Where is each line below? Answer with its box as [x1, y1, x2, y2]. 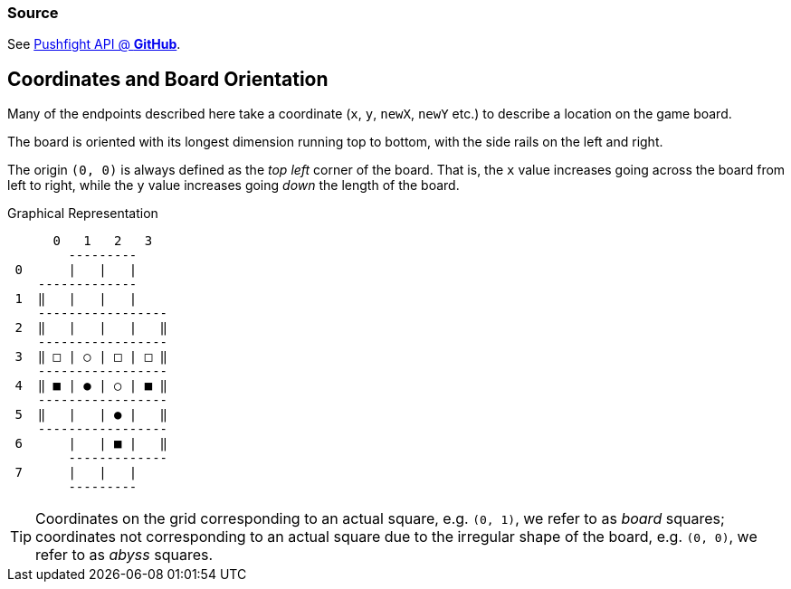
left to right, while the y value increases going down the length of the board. [7, 177, 460, 194]
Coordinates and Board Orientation [7, 67, 329, 90]
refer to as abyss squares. [35, 546, 214, 565]
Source [7, 4, 59, 22]
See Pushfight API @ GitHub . [7, 36, 181, 52]
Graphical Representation [7, 205, 158, 222]
